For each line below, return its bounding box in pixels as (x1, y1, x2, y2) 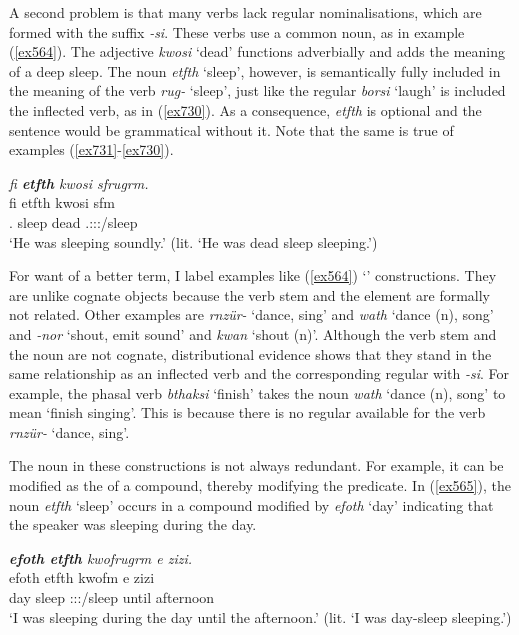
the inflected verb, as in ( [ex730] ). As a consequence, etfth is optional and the (9, 99, 482, 120)
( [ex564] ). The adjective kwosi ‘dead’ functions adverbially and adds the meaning (9, 41, 505, 62)
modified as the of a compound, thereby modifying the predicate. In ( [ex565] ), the (9, 475, 511, 496)
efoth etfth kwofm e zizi (9, 567, 155, 588)
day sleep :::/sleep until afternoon (9, 587, 215, 608)
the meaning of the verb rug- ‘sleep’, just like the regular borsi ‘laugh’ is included (9, 80, 506, 101)
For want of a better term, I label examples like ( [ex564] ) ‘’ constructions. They (9, 265, 497, 286)
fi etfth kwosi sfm (9, 192, 115, 213)
